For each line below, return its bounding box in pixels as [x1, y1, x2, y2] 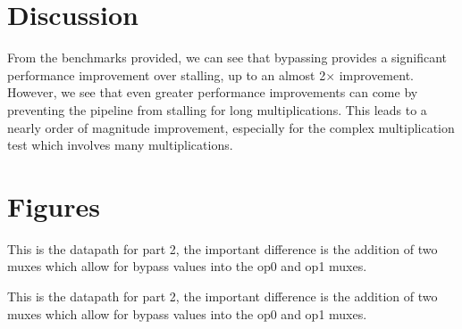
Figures [7, 187, 100, 224]
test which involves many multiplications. [7, 136, 233, 154]
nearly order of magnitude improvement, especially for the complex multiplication [7, 118, 455, 136]
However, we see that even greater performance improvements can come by [7, 83, 418, 102]
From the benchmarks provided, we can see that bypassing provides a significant [7, 48, 447, 67]
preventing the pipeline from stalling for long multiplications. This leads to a [7, 100, 427, 119]
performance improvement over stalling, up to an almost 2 [7, 65, 326, 84]
